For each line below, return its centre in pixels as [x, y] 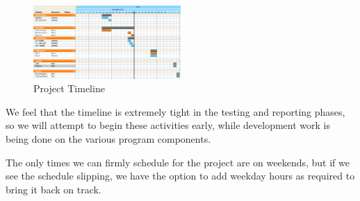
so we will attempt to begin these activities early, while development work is [168, 125]
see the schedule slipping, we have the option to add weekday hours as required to [180, 176]
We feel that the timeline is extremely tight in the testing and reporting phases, [175, 111]
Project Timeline [69, 88]
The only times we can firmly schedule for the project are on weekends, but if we [178, 162]
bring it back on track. [54, 189]
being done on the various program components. [108, 138]
